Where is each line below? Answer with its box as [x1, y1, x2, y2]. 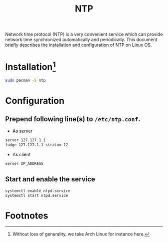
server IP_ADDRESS [5, 161, 43, 166]
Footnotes [5, 210, 48, 221]
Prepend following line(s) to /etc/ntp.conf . [5, 115, 141, 123]
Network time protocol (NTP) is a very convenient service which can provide [5, 31, 163, 38]
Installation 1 [5, 60, 56, 73]
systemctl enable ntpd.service [5, 188, 70, 193]
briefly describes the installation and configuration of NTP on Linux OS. [5, 42, 152, 48]
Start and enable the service [5, 175, 95, 183]
